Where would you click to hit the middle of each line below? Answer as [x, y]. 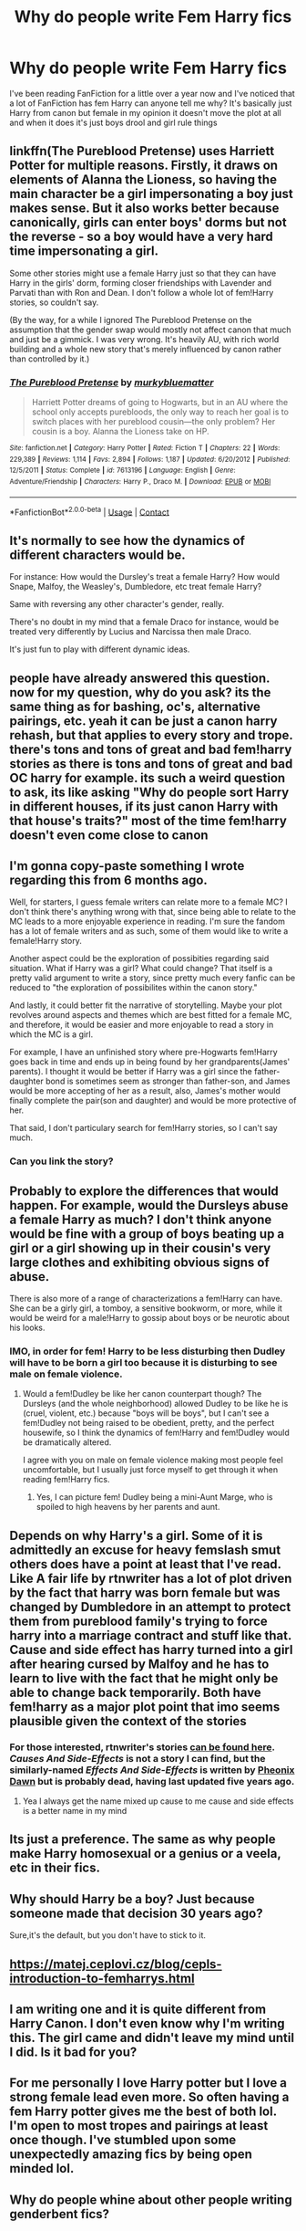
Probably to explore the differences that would [144, 1191]
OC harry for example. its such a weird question [148, 778]
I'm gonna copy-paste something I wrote [127, 866]
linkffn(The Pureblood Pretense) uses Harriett [142, 151]
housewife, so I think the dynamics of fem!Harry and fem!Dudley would [156, 1433]
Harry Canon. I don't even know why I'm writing [147, 2024]
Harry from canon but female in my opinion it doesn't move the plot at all [146, 112]
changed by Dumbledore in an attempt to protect [150, 1607]
